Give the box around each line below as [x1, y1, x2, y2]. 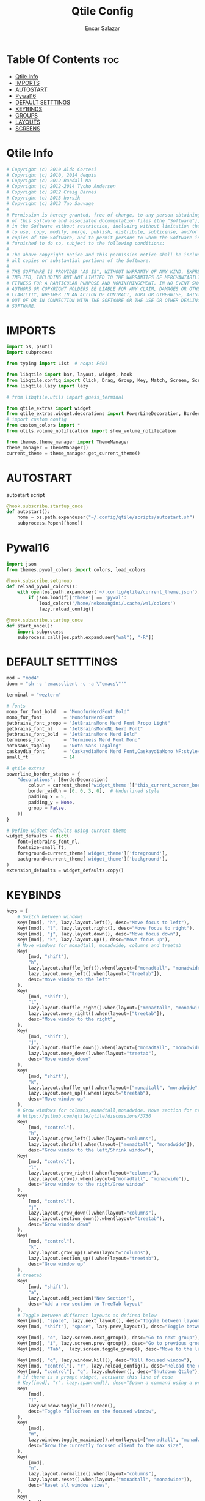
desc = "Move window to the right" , [28, 1016, 116, 1023]
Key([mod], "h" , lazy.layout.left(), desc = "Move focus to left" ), [17, 919, 190, 926]
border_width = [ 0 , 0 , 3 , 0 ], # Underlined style [28, 788, 160, 794]
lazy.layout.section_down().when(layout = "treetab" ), [28, 1215, 165, 1222]
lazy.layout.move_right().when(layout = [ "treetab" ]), [28, 1011, 165, 1017]
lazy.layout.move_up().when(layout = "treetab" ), [28, 1090, 151, 1096]
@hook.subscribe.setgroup [6, 577, 72, 584]
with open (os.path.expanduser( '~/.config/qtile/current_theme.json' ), [17, 589, 201, 595]
